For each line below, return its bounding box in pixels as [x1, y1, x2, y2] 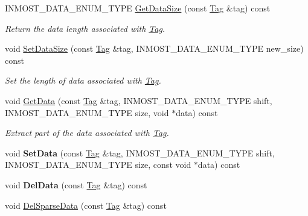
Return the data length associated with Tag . [5, 22, 165, 34]
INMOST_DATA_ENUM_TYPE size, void [5, 106, 169, 119]
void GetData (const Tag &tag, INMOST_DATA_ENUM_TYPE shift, [5, 94, 272, 106]
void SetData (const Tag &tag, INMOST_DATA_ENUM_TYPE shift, [5, 146, 275, 159]
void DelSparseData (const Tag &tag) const [5, 199, 167, 211]
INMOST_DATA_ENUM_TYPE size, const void [5, 158, 191, 171]
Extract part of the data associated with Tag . [5, 126, 169, 139]
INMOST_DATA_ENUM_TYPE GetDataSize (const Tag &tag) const [5, 2, 271, 14]
